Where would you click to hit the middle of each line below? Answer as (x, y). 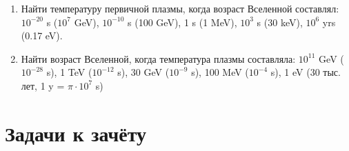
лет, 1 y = (43, 85)
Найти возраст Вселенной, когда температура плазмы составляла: (158, 58)
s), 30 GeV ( (143, 72)
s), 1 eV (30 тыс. (306, 72)
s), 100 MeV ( (220, 72)
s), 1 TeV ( (69, 72)
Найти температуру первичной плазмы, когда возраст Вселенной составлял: (180, 8)
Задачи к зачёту (76, 133)
